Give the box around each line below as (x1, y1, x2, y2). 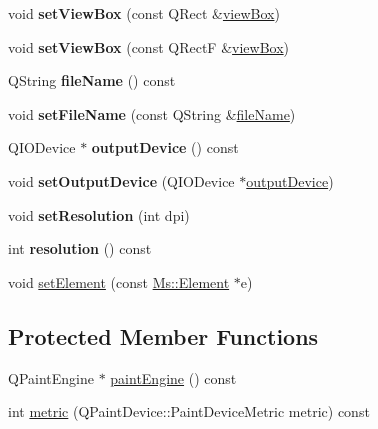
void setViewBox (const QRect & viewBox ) (8, 3, 280, 23)
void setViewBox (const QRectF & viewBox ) (8, 36, 290, 57)
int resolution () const (8, 238, 152, 259)
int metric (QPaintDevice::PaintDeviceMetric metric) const (8, 401, 370, 422)
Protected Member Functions (8, 320, 319, 351)
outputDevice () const (91, 137, 239, 158)
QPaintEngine (8, 367, 94, 388)
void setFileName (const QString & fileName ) (8, 103, 296, 124)
